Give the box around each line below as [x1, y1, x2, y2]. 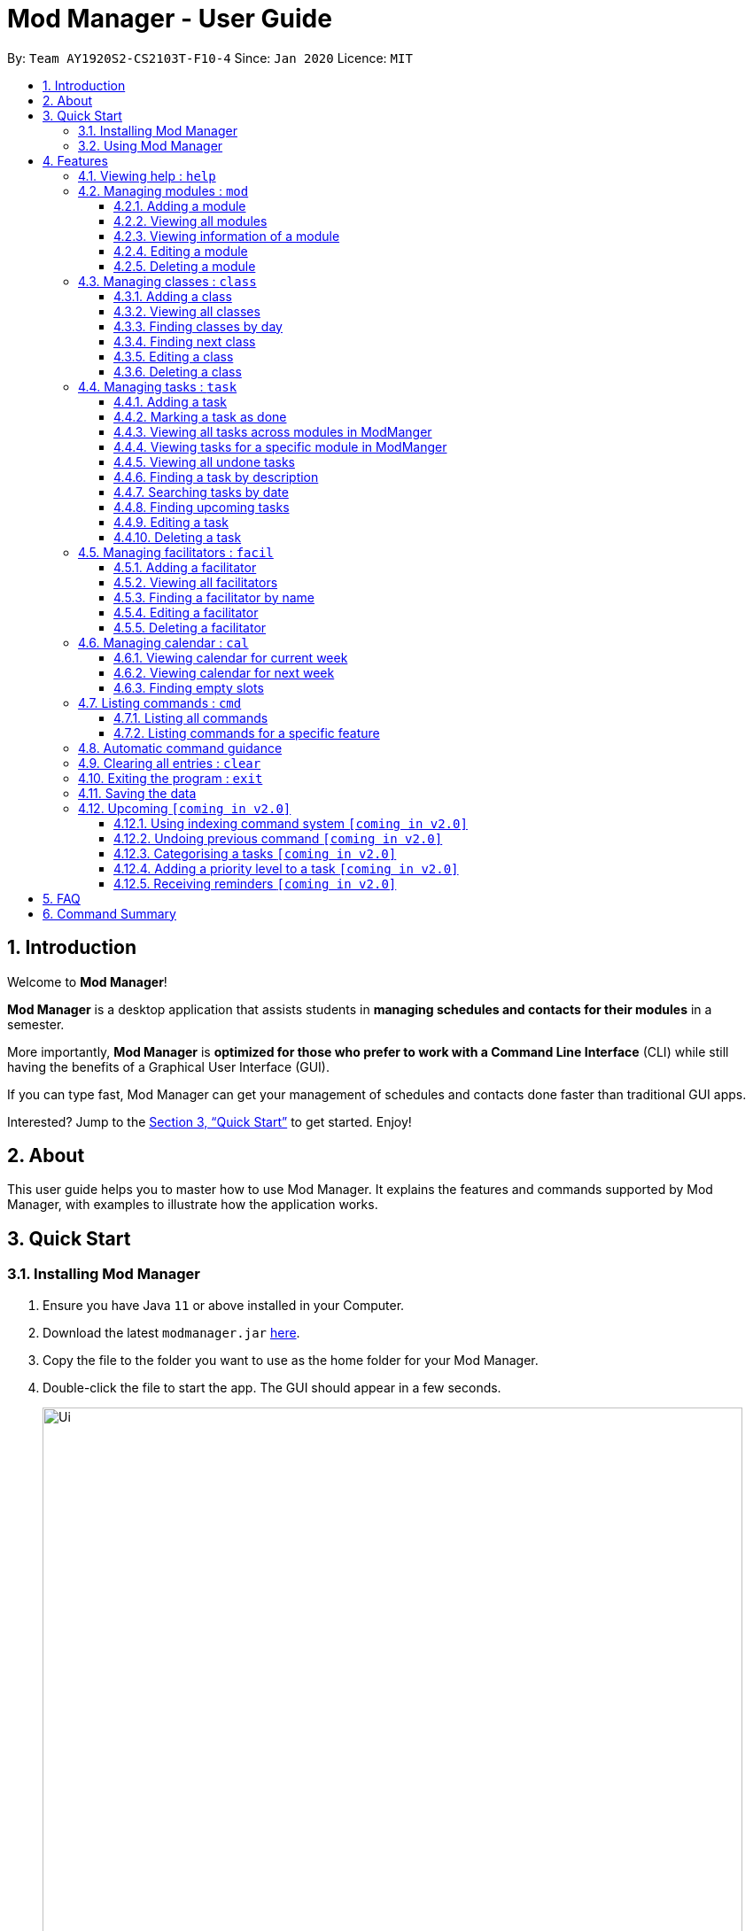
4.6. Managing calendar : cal [78, 634, 249, 650]
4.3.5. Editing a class [113, 348, 234, 364]
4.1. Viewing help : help [78, 167, 216, 183]
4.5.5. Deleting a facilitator [113, 619, 267, 635]
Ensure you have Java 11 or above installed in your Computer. [43, 1297, 405, 1313]
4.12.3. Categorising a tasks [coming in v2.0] [113, 845, 397, 861]
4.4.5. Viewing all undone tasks [113, 454, 295, 469]
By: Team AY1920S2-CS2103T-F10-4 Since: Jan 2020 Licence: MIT [7, 50, 413, 66]
